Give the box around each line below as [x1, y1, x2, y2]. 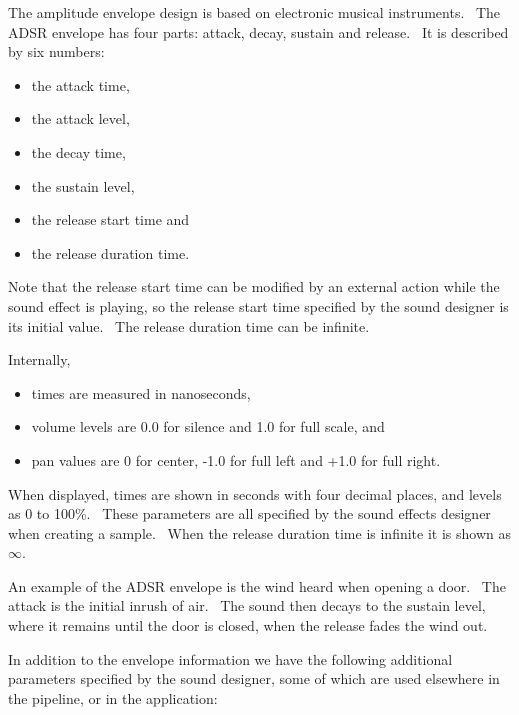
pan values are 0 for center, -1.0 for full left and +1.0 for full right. [31, 449, 441, 470]
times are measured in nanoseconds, [31, 382, 251, 403]
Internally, [8, 349, 71, 370]
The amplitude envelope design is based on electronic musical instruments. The [8, 2, 501, 22]
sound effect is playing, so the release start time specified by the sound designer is [8, 295, 509, 316]
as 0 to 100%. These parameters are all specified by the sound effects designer [8, 503, 491, 524]
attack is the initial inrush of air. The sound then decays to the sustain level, [8, 595, 486, 616]
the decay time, [31, 141, 126, 162]
